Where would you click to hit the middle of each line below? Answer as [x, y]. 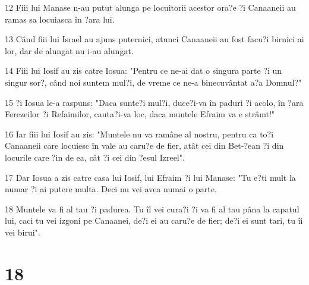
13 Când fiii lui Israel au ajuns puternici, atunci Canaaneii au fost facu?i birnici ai [154, 39]
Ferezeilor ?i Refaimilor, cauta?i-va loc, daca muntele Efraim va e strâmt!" [140, 114]
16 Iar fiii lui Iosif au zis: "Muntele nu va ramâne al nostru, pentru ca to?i [139, 134]
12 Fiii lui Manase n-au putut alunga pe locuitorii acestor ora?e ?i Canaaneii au [150, 7]
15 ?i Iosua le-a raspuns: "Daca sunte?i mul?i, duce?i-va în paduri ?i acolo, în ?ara [154, 102]
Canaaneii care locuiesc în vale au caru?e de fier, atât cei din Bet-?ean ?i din [144, 145]
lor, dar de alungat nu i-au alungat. [69, 50]
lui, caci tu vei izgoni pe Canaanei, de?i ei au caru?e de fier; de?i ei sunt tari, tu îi [154, 220]
